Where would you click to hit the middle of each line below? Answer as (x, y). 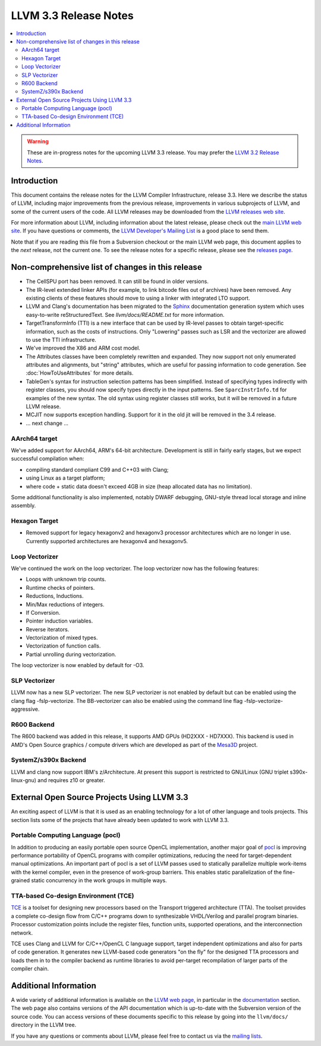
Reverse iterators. (48, 629)
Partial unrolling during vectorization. (71, 654)
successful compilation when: (48, 459)
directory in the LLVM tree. (44, 1025)
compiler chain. (30, 969)
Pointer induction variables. (59, 621)
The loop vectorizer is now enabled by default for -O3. (78, 665)
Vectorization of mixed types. (62, 638)
